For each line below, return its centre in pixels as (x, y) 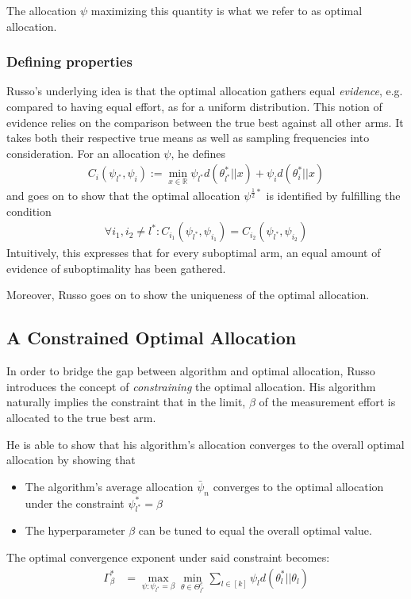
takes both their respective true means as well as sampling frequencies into (188, 138)
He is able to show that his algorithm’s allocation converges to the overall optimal (205, 444)
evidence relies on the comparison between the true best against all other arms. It (205, 122)
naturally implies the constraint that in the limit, (126, 402)
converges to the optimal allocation (298, 486)
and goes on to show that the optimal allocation (123, 195)
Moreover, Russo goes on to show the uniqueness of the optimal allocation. (188, 295)
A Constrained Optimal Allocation (152, 338)
